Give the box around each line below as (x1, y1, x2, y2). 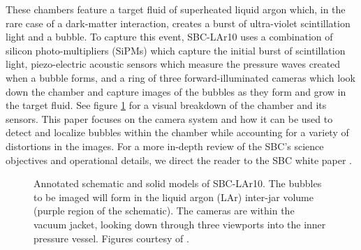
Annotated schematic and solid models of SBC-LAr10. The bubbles (34, 176, 322, 191)
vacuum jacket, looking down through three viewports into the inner (34, 216, 326, 231)
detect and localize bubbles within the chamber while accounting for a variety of (6, 125, 349, 140)
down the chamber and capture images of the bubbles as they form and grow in (6, 84, 346, 98)
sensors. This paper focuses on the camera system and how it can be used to (6, 111, 333, 126)
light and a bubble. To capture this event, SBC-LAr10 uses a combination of (6, 29, 333, 44)
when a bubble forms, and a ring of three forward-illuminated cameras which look (6, 70, 355, 84)
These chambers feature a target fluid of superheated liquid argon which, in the (6, 2, 346, 16)
